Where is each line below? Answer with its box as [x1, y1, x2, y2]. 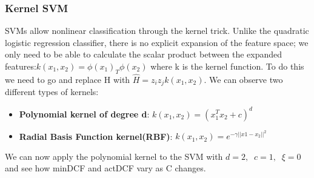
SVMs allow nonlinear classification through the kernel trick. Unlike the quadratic [5, 24, 309, 37]
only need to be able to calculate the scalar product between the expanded [5, 48, 282, 61]
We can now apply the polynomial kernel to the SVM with [5, 150, 223, 162]
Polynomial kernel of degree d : [19, 107, 150, 120]
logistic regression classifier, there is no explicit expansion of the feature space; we [5, 36, 309, 48]
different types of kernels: [5, 85, 99, 98]
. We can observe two [204, 73, 283, 86]
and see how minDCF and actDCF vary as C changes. [5, 162, 206, 174]
